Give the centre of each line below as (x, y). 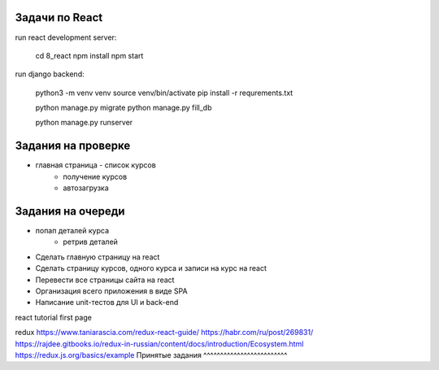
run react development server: (66, 37)
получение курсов (95, 176)
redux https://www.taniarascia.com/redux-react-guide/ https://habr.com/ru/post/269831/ (164, 333)
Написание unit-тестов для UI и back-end (107, 303)
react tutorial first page (54, 317)
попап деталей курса (72, 231)
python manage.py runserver (84, 123)
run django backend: (50, 74)
